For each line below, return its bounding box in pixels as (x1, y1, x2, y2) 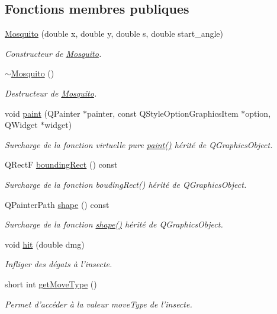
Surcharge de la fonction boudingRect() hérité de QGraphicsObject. (5, 178, 247, 190)
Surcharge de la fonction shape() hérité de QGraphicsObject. (5, 218, 223, 230)
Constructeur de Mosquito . (5, 47, 102, 59)
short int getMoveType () (5, 277, 97, 290)
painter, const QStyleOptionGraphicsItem (87, 107, 239, 119)
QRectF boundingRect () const (5, 158, 118, 171)
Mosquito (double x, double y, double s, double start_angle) (5, 27, 224, 40)
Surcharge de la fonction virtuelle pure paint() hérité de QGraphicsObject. (5, 138, 273, 150)
